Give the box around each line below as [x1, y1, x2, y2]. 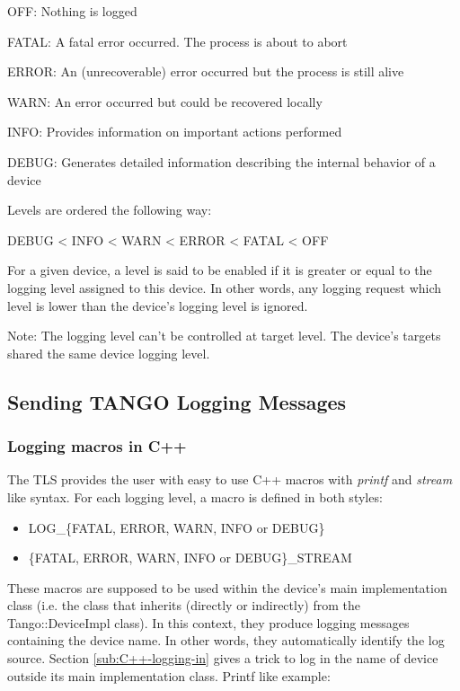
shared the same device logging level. [7, 343, 210, 362]
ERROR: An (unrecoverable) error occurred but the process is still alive [7, 62, 404, 81]
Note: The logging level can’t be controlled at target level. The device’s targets [7, 326, 441, 345]
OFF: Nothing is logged [7, 2, 137, 20]
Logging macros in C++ [7, 435, 187, 457]
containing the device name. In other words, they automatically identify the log [7, 631, 445, 650]
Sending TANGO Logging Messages [7, 387, 347, 415]
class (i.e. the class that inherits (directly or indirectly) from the [7, 596, 360, 615]
